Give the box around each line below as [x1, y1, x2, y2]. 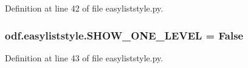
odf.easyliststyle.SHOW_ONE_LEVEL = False [5, 27, 244, 42]
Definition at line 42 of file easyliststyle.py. [5, 2, 164, 14]
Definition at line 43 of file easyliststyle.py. [5, 51, 164, 64]
